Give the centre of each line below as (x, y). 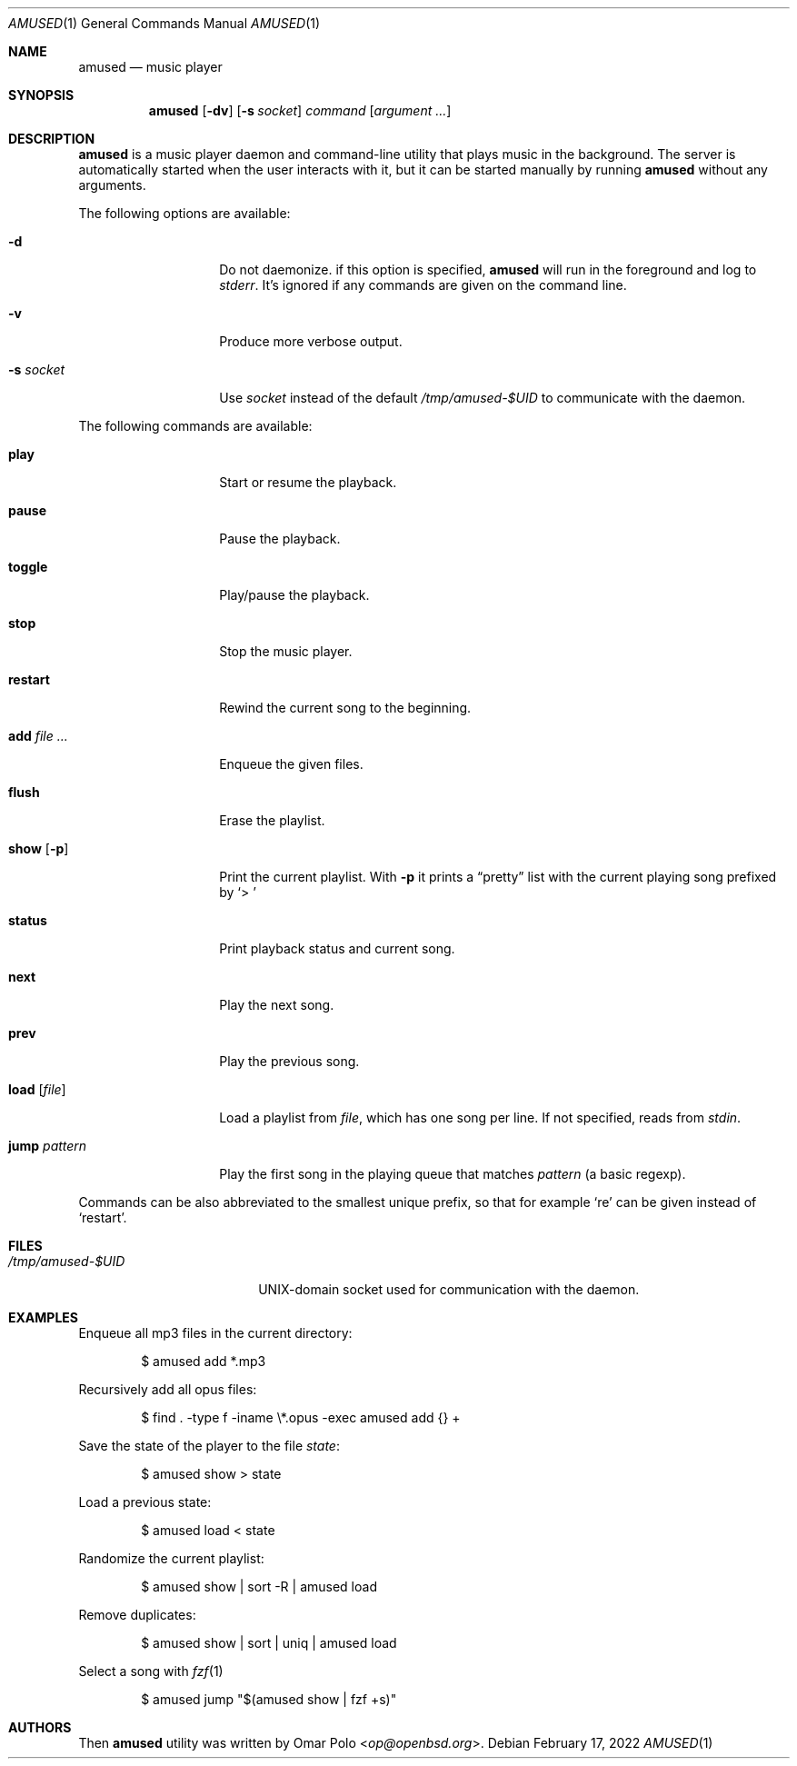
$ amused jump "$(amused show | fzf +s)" (269, 1699)
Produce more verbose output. (311, 341)
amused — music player (150, 67)
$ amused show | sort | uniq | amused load (269, 1643)
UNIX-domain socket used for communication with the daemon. (449, 1289)
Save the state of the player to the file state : (209, 1446)
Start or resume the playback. (308, 482)
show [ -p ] (39, 848)
